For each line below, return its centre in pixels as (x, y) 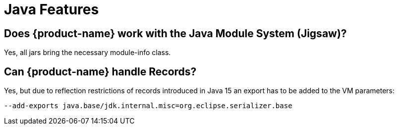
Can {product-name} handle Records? (100, 71)
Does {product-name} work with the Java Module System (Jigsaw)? (175, 33)
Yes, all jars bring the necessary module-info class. (87, 53)
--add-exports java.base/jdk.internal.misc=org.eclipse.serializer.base (148, 106)
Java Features (52, 9)
